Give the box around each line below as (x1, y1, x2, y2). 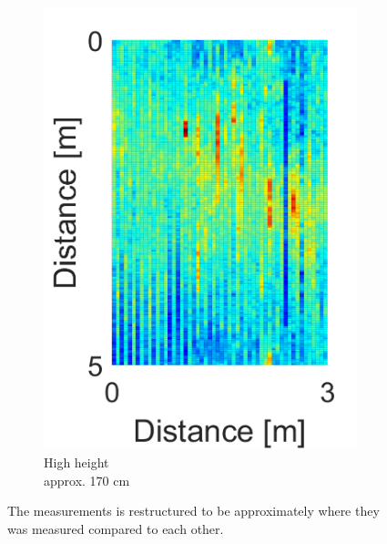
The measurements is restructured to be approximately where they (7, 501, 380, 520)
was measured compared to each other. (7, 518, 224, 538)
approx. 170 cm (44, 470, 130, 489)
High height (44, 453, 109, 472)
